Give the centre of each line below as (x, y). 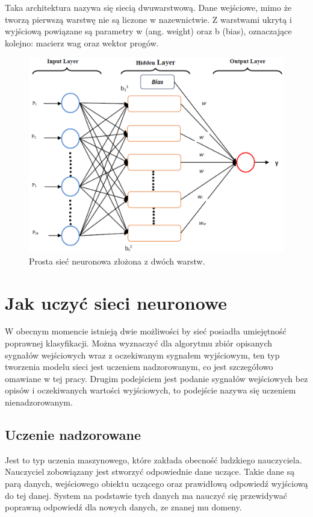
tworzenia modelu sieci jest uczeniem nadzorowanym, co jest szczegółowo (139, 367)
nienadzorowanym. (39, 402)
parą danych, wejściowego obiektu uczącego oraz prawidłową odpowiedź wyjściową (156, 484)
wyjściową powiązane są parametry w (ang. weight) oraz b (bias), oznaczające (148, 31)
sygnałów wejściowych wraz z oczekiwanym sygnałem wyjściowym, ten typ (142, 355)
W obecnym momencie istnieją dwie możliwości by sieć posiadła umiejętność (146, 331)
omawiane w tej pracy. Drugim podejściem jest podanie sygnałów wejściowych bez (156, 378)
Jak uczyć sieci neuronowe (116, 302)
